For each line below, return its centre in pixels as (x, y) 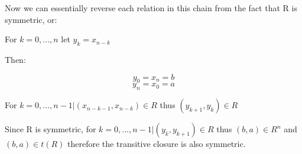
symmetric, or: (31, 19)
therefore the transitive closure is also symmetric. (157, 144)
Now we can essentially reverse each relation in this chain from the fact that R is (151, 8)
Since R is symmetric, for (51, 129)
